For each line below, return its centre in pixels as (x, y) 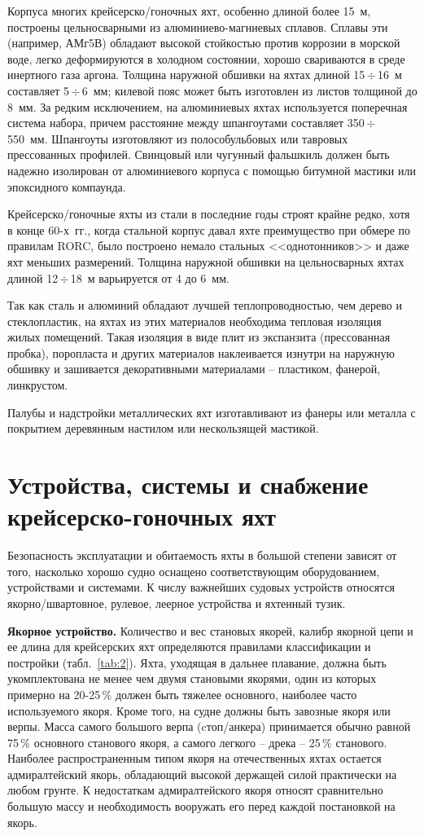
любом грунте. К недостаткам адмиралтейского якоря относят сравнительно (195, 790)
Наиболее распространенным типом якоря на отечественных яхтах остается (195, 758)
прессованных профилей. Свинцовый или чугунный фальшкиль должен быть (199, 154)
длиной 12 (33, 277)
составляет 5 (39, 90)
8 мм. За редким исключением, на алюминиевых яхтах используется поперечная (208, 106)
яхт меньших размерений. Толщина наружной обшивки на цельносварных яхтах (206, 261)
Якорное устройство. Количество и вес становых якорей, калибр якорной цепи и (210, 630)
